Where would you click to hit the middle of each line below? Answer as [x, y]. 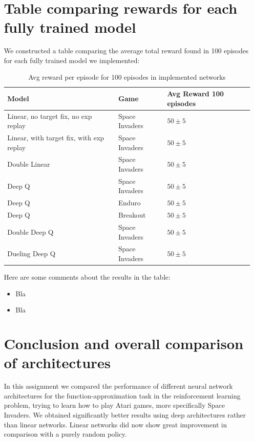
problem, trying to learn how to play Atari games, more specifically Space [115, 405]
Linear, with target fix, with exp [56, 137]
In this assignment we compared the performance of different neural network [118, 386]
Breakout [132, 215]
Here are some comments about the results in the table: [87, 277]
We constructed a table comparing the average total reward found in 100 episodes [126, 51]
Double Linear [29, 164]
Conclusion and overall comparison [124, 343]
